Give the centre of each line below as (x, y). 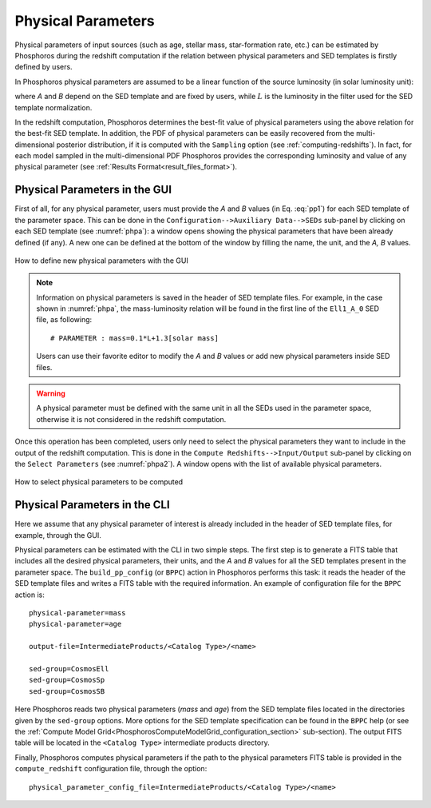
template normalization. (53, 107)
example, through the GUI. (58, 535)
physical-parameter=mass (77, 613)
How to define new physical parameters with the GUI (102, 261)
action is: (30, 595)
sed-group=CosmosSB (67, 691)
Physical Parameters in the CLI (93, 505)
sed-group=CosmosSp (67, 680)
